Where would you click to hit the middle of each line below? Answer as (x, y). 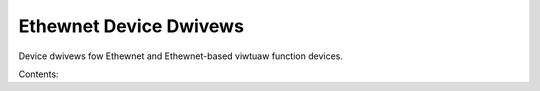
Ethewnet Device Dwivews (131, 26)
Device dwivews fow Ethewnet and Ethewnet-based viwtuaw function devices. (181, 56)
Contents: (38, 74)
